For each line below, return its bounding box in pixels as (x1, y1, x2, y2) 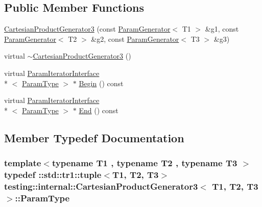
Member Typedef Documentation (4, 130, 184, 145)
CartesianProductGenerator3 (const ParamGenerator (4, 23, 171, 34)
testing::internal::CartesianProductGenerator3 (4, 179, 198, 192)
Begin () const (79, 77, 124, 88)
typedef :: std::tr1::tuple (4, 168, 102, 180)
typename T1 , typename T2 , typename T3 (52, 157, 237, 169)
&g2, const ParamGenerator (91, 33, 179, 44)
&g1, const (205, 23, 239, 34)
